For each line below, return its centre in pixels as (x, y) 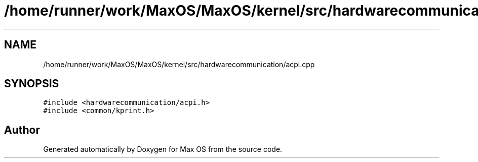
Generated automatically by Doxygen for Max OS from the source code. (163, 149)
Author (22, 130)
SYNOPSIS (32, 84)
